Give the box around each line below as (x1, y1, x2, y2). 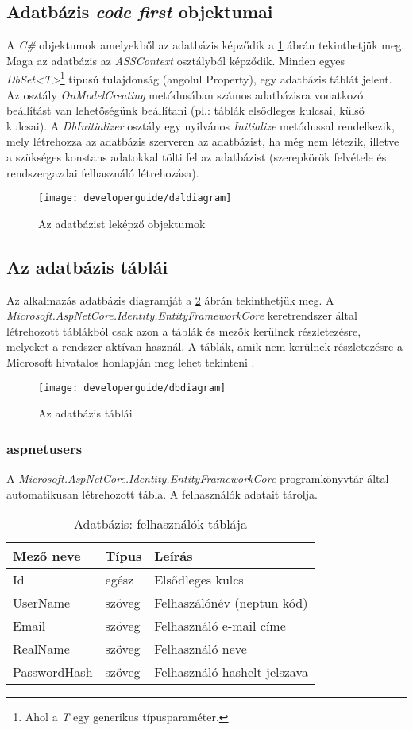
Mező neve (13, 546, 81, 565)
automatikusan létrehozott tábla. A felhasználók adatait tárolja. (6, 485, 318, 502)
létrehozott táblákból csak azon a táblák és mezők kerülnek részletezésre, (6, 322, 361, 339)
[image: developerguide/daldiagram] (38, 192, 232, 204)
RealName (13, 639, 70, 658)
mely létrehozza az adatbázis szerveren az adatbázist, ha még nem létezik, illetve (6, 133, 399, 149)
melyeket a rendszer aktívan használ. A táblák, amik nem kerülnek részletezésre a (6, 338, 403, 355)
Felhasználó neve (154, 639, 247, 658)
